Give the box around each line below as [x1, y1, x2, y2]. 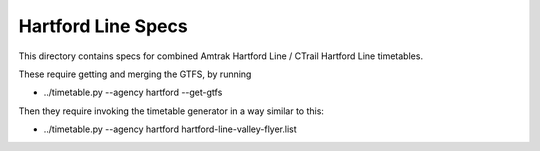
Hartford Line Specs [18, 15, 189, 37]
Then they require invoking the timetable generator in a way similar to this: [18, 105, 325, 117]
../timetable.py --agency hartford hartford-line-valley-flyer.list [43, 123, 297, 135]
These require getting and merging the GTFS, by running [18, 68, 252, 80]
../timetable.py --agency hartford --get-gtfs [43, 86, 223, 99]
